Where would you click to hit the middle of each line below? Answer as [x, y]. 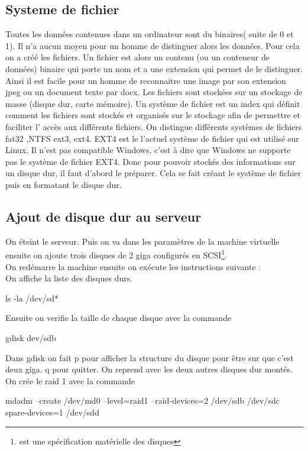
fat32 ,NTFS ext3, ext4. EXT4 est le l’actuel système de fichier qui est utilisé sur [152, 138]
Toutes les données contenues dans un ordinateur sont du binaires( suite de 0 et [150, 34]
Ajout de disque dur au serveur [103, 216]
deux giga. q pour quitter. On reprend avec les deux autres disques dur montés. [149, 369]
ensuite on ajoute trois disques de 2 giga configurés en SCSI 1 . [116, 254]
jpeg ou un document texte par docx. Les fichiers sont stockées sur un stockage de [154, 92]
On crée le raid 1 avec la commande [70, 380]
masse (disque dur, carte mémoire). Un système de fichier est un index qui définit [153, 103]
